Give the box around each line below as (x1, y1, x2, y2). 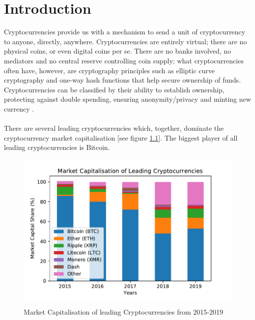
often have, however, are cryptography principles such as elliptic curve (4, 65, 215, 75)
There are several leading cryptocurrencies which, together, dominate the (4, 123, 224, 133)
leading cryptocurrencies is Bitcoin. (4, 142, 110, 152)
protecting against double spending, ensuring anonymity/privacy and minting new (4, 94, 251, 104)
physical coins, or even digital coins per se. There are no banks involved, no (4, 46, 231, 56)
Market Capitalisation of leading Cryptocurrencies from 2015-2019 (24, 307, 223, 317)
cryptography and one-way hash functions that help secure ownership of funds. (4, 75, 241, 85)
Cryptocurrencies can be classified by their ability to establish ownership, (4, 84, 225, 94)
